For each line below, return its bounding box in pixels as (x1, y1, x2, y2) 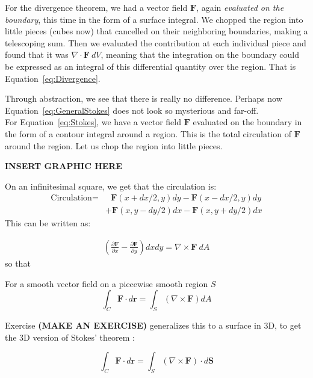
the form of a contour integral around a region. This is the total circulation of (5, 127, 292, 140)
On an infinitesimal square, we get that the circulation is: (5, 179, 217, 192)
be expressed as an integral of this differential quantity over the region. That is (5, 60, 296, 72)
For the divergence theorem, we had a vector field (5, 1, 188, 13)
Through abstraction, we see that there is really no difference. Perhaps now (5, 92, 282, 105)
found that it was (5, 48, 69, 61)
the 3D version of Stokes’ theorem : (5, 330, 135, 343)
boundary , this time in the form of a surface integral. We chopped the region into (5, 13, 303, 25)
